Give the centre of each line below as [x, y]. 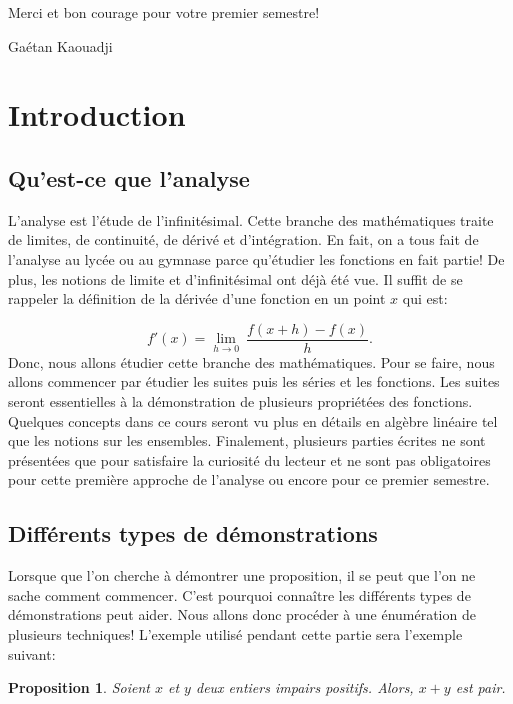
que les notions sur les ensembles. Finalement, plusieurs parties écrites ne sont [247, 440]
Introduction [97, 114]
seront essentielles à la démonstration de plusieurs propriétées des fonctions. [240, 400]
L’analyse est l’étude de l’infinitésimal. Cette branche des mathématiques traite [251, 219]
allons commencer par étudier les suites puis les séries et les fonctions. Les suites [254, 381]
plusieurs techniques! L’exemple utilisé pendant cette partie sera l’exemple [235, 633]
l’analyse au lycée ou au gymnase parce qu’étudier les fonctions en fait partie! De [256, 258]
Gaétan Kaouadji [60, 45]
